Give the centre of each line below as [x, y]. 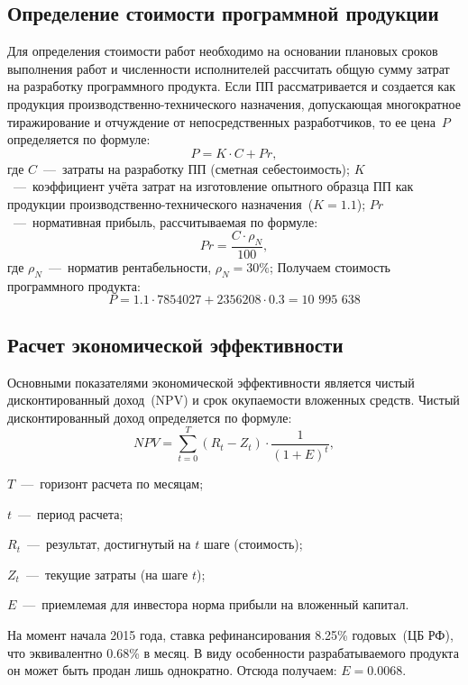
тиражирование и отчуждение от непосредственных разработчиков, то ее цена [221, 121]
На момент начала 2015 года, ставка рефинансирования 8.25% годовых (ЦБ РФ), [230, 635]
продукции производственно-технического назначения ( [161, 203]
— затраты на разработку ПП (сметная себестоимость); [197, 168]
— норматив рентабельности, [130, 266]
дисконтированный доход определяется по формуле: [150, 417]
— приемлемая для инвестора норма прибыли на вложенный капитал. [216, 604]
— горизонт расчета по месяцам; [112, 484]
